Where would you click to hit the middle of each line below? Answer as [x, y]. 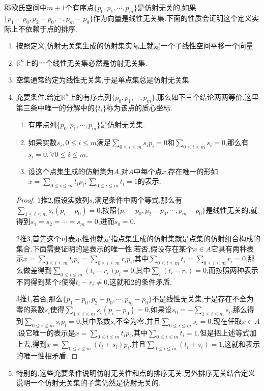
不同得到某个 [37, 281]
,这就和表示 [241, 344]
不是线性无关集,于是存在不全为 [203, 299]
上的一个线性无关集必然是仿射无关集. [86, 62]
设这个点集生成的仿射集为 [71, 171]
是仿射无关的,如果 [167, 7]
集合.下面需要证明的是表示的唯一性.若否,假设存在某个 [105, 248]
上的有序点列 [90, 96]
